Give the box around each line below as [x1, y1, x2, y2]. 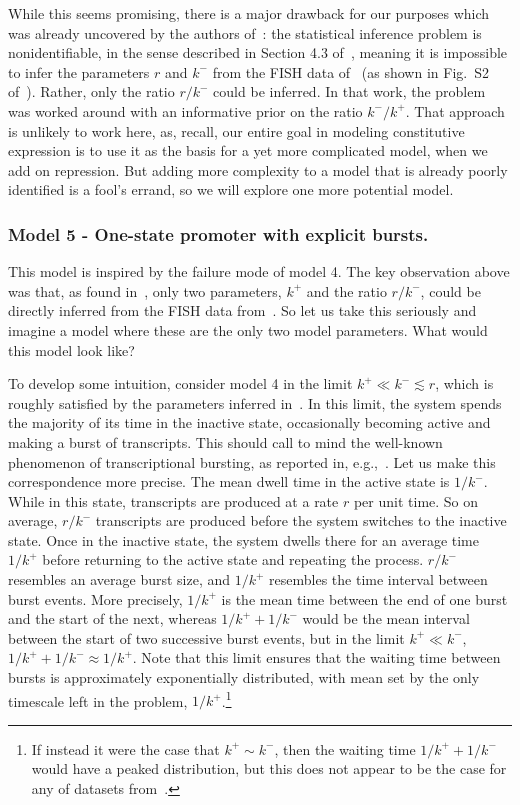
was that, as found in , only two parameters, [8, 280, 282, 301]
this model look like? [8, 339, 135, 360]
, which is [435, 373, 494, 394]
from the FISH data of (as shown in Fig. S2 [212, 61, 489, 82]
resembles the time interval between [269, 569, 488, 590]
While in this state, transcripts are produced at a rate [8, 490, 339, 511]
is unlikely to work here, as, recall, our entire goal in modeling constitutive [8, 120, 465, 141]
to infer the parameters [8, 61, 150, 82]
